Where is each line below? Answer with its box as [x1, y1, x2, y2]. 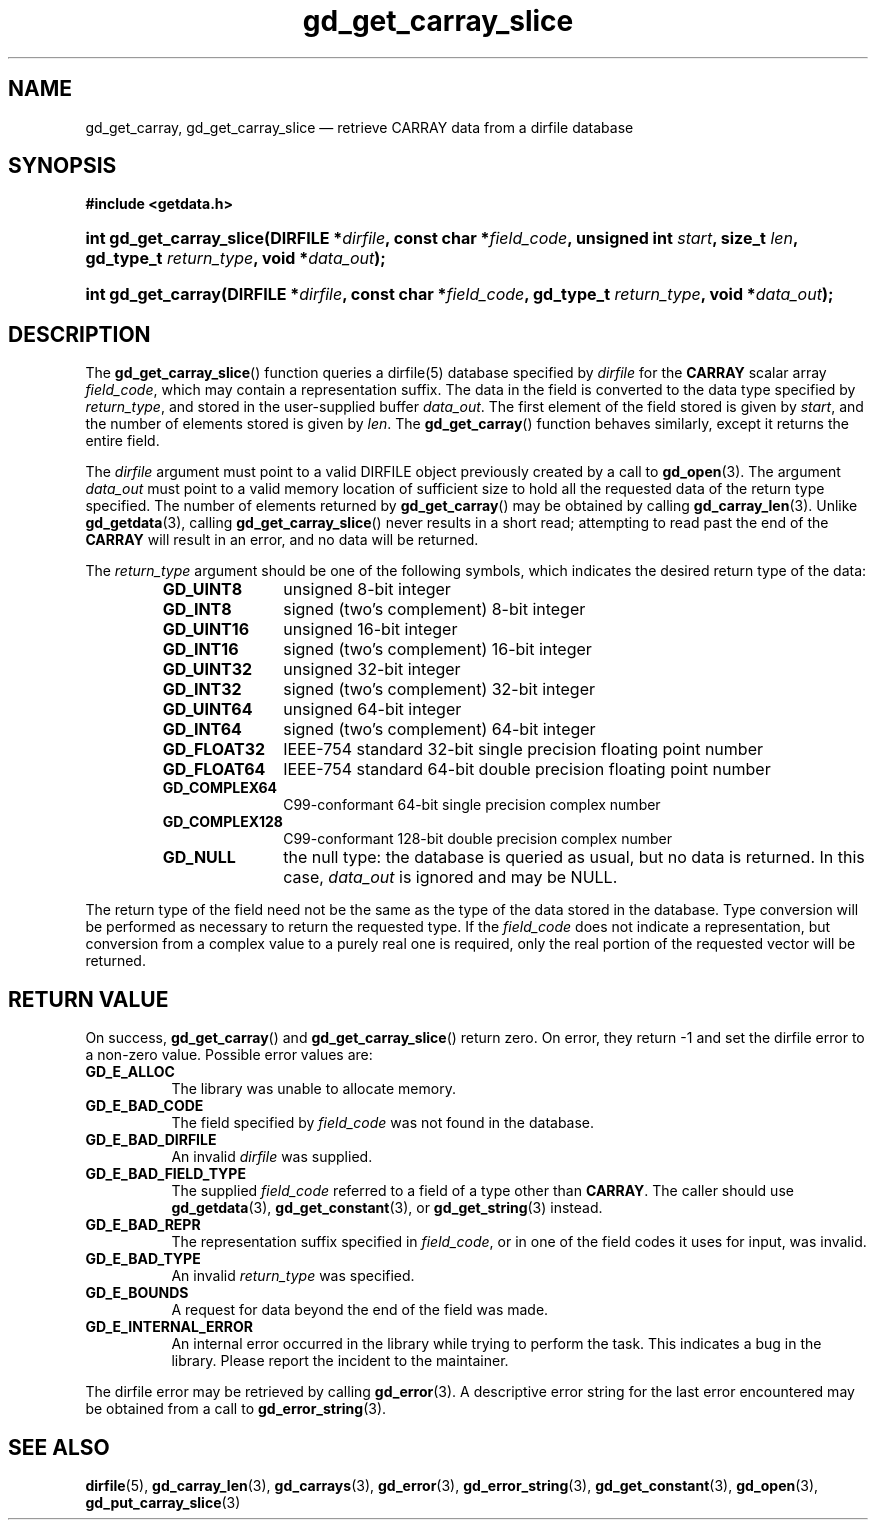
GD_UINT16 [162, 619, 250, 640]
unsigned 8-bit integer [283, 579, 451, 600]
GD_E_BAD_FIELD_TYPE [85, 1165, 246, 1183]
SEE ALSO [8, 1434, 110, 1460]
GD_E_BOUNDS [85, 1284, 189, 1302]
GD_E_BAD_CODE [85, 1097, 204, 1115]
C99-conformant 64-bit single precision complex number [283, 796, 661, 814]
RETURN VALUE [8, 986, 169, 1012]
